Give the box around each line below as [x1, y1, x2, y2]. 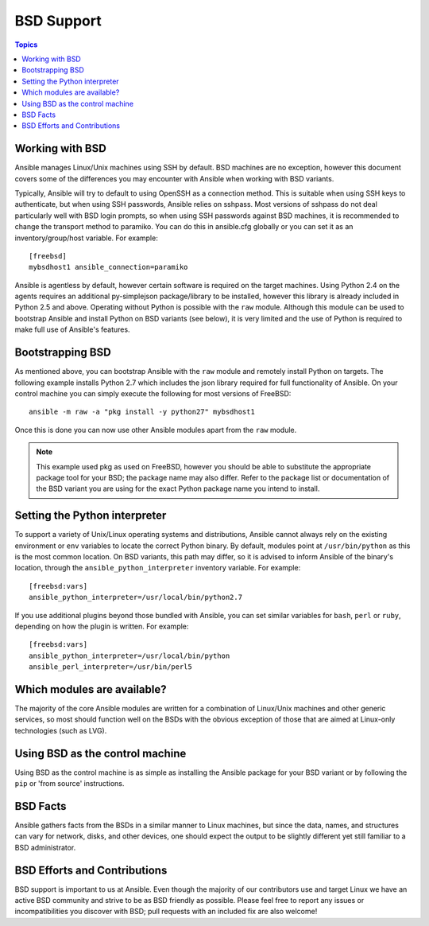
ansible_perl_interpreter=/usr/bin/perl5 [29, 663, 192, 671]
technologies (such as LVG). [14, 726, 107, 735]
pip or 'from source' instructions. [14, 779, 125, 788]
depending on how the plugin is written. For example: [14, 621, 189, 631]
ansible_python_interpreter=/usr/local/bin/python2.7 [29, 593, 242, 602]
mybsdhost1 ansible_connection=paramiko [29, 263, 188, 272]
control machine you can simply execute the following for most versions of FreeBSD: [14, 388, 292, 398]
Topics [14, 40, 38, 49]
